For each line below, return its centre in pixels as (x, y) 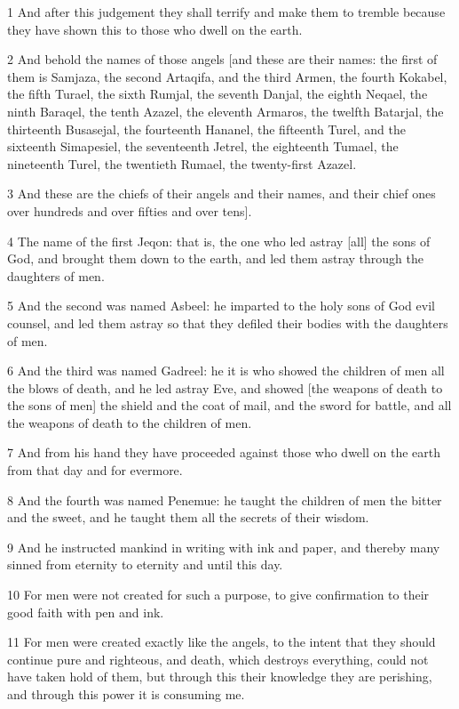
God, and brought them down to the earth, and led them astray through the (215, 258)
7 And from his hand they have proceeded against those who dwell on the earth (224, 452)
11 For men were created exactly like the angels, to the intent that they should (222, 642)
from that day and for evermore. (95, 470)
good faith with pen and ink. (86, 612)
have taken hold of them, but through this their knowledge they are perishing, (220, 677)
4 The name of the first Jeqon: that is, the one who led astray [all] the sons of (219, 241)
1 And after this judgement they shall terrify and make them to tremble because (226, 12)
